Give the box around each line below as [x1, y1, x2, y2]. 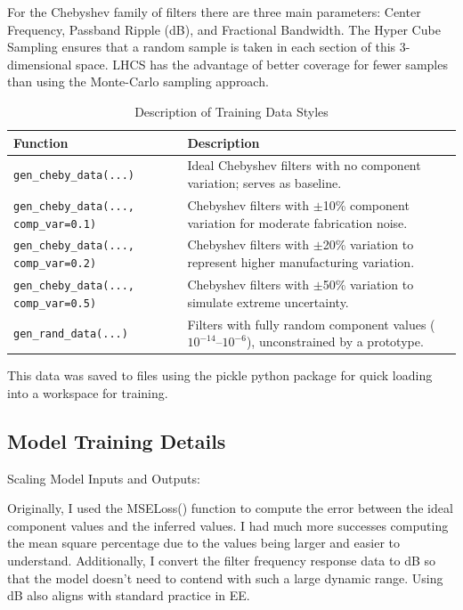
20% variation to [322, 235, 414, 254]
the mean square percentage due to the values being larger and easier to [7, 533, 400, 552]
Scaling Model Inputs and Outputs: [7, 468, 200, 487]
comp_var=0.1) [13, 217, 97, 231]
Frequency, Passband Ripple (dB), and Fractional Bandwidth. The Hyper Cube [7, 20, 441, 38]
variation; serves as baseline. [187, 174, 342, 191]
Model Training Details [7, 427, 226, 454]
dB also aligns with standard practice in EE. [7, 586, 250, 605]
